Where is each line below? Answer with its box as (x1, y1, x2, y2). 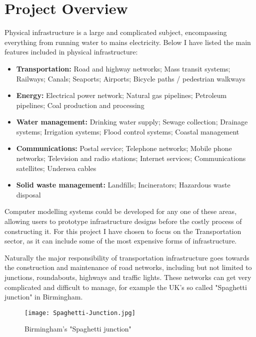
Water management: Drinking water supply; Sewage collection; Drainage (16, 116, 248, 127)
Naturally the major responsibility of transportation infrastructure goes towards (4, 252, 249, 262)
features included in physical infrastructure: (4, 46, 138, 57)
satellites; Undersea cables (16, 162, 96, 173)
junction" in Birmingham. (4, 291, 83, 302)
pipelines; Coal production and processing (16, 99, 144, 110)
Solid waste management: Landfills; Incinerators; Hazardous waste (16, 179, 230, 190)
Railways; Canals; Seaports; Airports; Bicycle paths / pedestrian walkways (16, 73, 245, 83)
